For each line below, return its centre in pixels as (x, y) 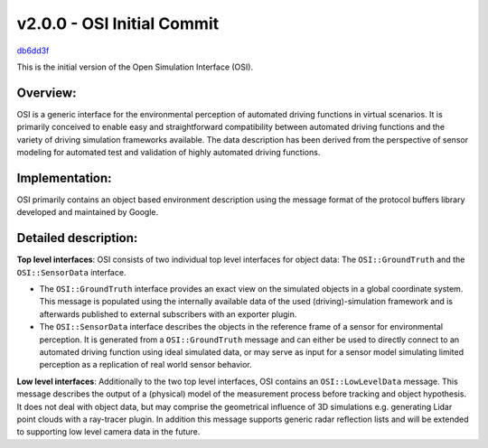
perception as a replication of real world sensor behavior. (145, 365)
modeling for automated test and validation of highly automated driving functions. (169, 153)
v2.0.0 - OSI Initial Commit (118, 23)
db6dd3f (33, 51)
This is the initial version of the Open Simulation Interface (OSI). (135, 67)
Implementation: (64, 177)
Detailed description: (77, 238)
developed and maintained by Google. (88, 212)
